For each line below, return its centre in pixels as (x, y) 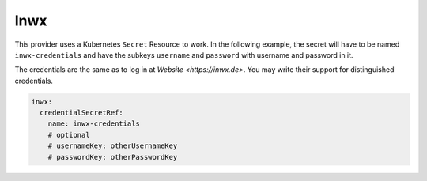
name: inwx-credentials (94, 124)
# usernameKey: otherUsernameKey (113, 146)
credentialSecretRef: (82, 113)
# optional (69, 135)
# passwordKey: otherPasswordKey (113, 157)
